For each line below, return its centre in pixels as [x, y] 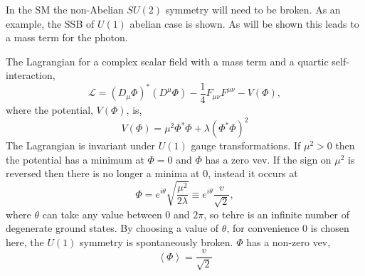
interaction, [31, 75]
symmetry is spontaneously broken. [157, 241]
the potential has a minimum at [75, 159]
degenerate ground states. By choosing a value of [112, 228]
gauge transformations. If [246, 145]
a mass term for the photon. [67, 37]
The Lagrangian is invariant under [81, 145]
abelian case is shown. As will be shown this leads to [244, 23]
